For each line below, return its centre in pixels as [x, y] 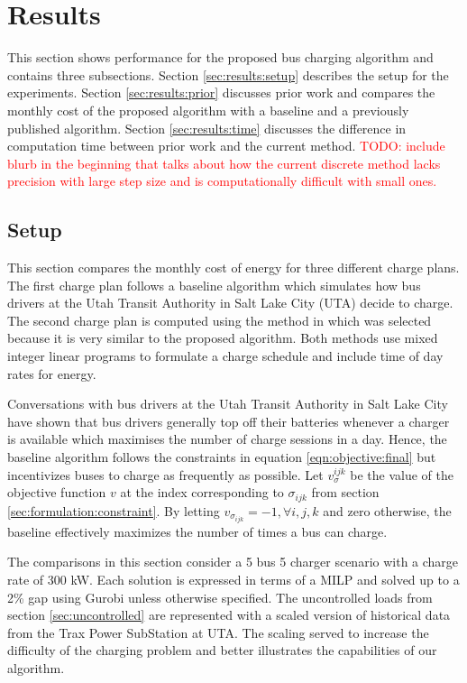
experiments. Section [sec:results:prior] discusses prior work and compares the [221, 92]
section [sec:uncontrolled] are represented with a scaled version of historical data [229, 615]
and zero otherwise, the [387, 510]
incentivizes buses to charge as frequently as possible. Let [165, 474]
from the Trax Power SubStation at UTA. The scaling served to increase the [218, 632]
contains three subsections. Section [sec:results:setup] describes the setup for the [228, 74]
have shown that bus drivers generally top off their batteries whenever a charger [229, 421]
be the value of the [402, 474]
